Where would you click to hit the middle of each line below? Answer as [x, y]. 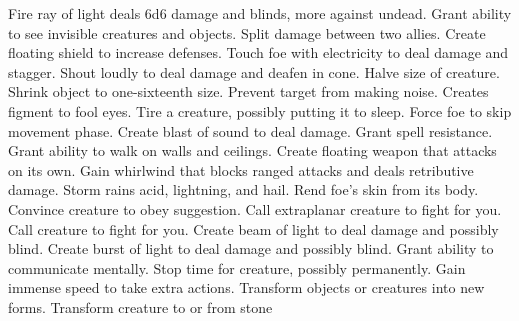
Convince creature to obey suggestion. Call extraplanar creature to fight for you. [255, 208]
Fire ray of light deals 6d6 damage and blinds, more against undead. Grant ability [260, 13]
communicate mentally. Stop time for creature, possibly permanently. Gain [237, 267]
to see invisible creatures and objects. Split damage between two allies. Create [247, 32]
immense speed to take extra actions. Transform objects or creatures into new [246, 287]
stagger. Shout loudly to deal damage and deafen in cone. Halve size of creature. [254, 71]
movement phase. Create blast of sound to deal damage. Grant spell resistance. [250, 130]
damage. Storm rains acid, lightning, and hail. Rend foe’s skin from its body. [243, 189]
